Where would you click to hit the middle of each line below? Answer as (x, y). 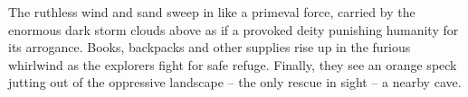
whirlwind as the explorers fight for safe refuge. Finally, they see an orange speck (233, 64)
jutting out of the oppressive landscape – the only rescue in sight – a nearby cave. (235, 82)
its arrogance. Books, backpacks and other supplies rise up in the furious (210, 47)
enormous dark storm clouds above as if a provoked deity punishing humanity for (234, 29)
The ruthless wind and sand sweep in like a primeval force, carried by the (212, 12)
